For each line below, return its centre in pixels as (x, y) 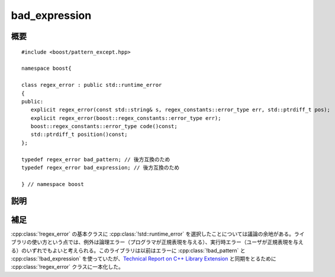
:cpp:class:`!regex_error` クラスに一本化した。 (67, 267)
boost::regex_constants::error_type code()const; (104, 126)
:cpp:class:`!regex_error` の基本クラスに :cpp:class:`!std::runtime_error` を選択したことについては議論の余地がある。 (152, 234)
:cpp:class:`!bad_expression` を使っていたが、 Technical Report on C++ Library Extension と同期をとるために (144, 258)
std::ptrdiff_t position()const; (79, 135)
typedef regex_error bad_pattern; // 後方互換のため (96, 159)
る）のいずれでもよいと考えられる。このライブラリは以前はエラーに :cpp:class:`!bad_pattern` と (128, 250)
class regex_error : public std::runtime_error (92, 85)
